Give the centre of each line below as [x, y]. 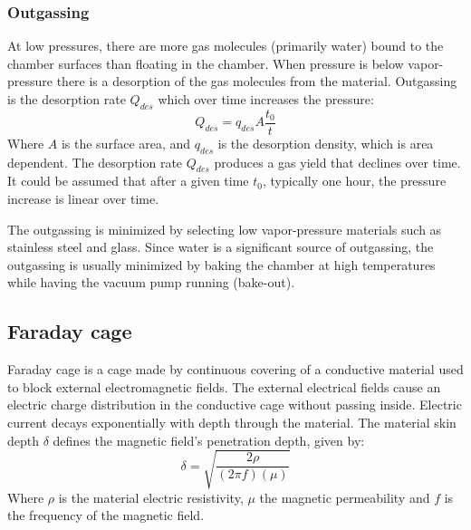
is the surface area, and [126, 143]
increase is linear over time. [83, 199]
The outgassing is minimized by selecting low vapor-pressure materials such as [225, 229]
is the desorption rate [67, 99]
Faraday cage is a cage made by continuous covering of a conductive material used [235, 369]
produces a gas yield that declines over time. [337, 162]
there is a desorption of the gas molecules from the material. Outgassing [257, 81]
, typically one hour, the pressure [354, 181]
